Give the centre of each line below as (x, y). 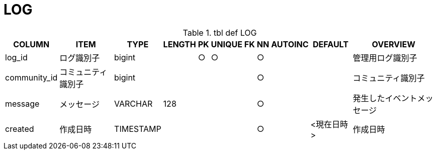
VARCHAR (134, 103)
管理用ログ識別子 (385, 58)
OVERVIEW (394, 44)
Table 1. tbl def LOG (220, 32)
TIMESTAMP (138, 129)
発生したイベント (385, 98)
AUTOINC (290, 44)
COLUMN (31, 44)
